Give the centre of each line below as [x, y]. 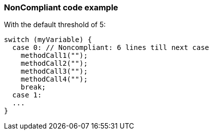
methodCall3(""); [54, 71]
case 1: [27, 95]
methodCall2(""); [54, 64]
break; [33, 87]
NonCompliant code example [61, 7]
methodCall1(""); [54, 56]
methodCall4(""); [54, 79]
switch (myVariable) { [48, 40]
